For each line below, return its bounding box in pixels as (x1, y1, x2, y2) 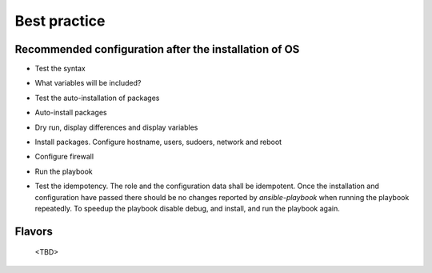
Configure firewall (34, 152, 94, 162)
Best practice (14, 12, 106, 30)
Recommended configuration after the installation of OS (14, 42, 300, 56)
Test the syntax (34, 64, 86, 74)
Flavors (14, 224, 54, 238)
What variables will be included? (34, 78, 142, 88)
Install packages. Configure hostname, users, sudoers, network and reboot (34, 137, 282, 147)
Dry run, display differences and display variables (34, 122, 198, 132)
